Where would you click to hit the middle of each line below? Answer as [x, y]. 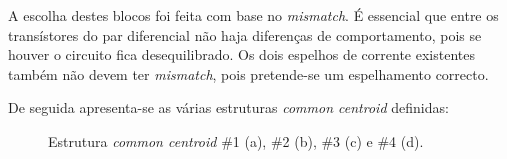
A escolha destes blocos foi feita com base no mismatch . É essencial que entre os [253, 15]
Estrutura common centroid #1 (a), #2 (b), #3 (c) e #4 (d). [236, 140]
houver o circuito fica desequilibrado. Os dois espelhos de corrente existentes [241, 54]
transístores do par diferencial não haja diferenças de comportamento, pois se [245, 34]
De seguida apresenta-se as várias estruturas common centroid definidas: [228, 107]
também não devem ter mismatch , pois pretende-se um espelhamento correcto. [248, 73]
